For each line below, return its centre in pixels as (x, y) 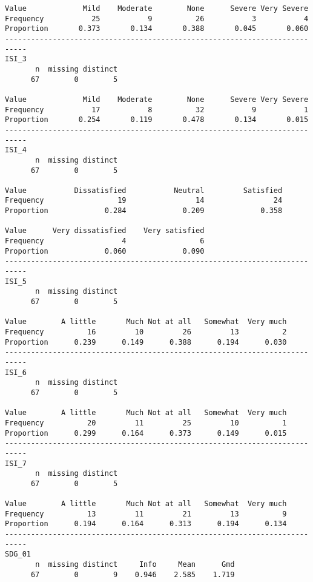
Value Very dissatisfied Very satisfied (105, 231)
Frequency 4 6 (105, 241)
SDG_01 (18, 554)
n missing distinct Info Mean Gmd (135, 565)
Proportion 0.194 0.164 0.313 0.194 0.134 (146, 524)
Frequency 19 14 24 (144, 201)
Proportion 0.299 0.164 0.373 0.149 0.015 (146, 433)
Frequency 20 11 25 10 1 (146, 423)
